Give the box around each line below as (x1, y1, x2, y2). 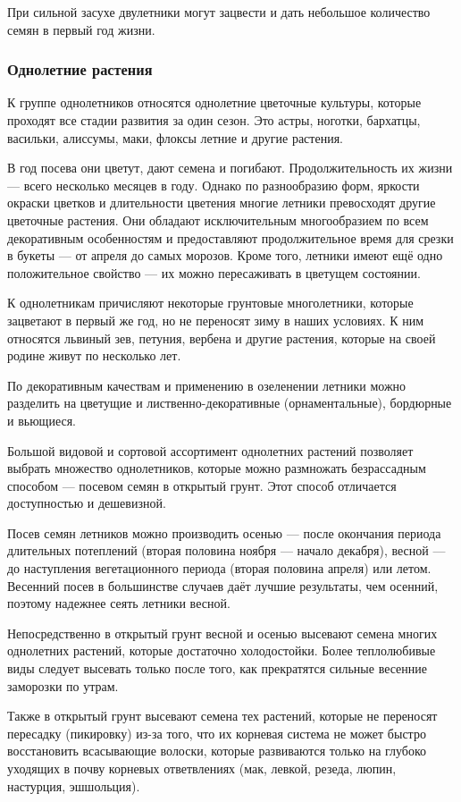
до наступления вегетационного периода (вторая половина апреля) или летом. (7, 559, 432, 578)
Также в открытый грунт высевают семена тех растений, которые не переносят (7, 706, 438, 725)
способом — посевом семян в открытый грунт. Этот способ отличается (7, 476, 397, 494)
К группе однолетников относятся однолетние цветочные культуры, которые (7, 93, 422, 112)
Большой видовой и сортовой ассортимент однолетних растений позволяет (7, 441, 414, 460)
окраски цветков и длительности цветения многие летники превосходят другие (7, 193, 436, 212)
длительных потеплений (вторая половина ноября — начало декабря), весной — (7, 541, 446, 560)
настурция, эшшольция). (7, 776, 140, 795)
